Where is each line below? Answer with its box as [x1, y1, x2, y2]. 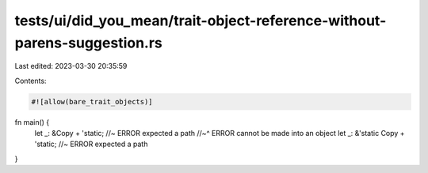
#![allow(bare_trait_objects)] [31, 97, 154, 106]
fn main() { [14, 117, 50, 126]
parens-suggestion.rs [14, 34, 162, 51]
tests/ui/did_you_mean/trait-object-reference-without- [14, 12, 387, 29]
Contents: [14, 76, 47, 85]
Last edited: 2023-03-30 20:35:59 [14, 62, 128, 71]
